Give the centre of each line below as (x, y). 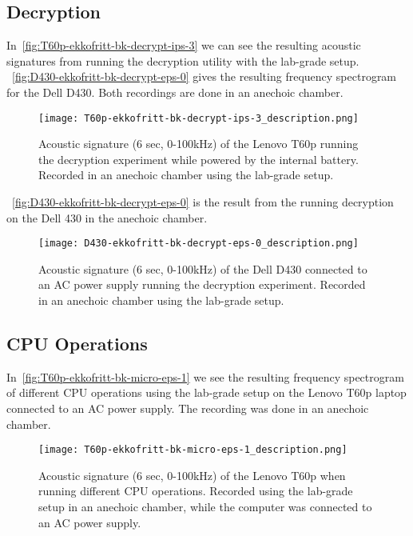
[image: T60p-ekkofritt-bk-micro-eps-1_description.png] (193, 450)
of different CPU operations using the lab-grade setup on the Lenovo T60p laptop (206, 392)
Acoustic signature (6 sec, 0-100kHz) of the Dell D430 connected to (203, 268)
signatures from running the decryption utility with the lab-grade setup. (183, 60)
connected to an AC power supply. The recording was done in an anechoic (188, 408)
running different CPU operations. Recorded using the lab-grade (196, 491)
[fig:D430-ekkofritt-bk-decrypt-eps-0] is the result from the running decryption (203, 202)
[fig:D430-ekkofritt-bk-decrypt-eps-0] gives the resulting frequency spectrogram (205, 76)
